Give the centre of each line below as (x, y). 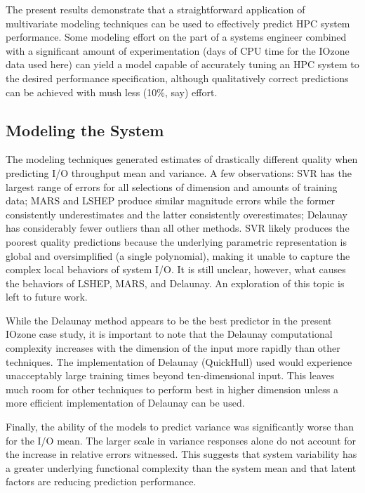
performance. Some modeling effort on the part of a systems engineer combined (176, 37)
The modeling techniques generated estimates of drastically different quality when (182, 159)
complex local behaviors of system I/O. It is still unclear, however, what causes (176, 269)
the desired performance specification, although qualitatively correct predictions (177, 78)
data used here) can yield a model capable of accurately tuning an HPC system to (182, 64)
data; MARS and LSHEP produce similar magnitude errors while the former (171, 201)
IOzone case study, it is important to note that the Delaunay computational (169, 334)
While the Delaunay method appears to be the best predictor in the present (169, 320)
